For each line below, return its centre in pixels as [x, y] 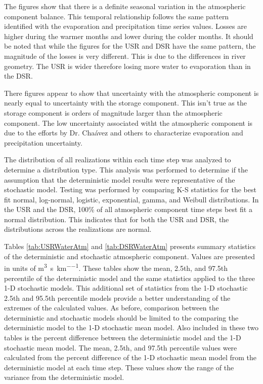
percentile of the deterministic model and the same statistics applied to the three [129, 278]
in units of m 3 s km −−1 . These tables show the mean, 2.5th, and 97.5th [116, 267]
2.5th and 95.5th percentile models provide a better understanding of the [117, 298]
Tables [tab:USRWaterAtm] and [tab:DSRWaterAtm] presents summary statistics [130, 246]
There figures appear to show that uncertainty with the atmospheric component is [131, 93]
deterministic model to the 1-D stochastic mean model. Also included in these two [131, 327]
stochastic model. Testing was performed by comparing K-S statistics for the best [130, 189]
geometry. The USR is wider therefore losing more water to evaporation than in [127, 66]
